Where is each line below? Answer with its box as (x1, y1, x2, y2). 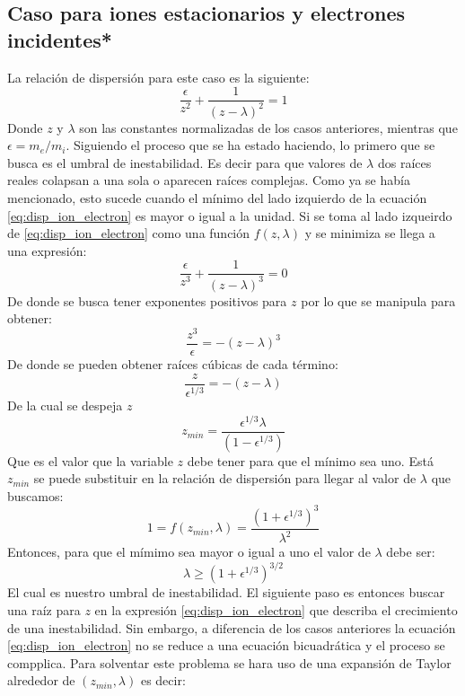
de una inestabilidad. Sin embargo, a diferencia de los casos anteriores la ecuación (7, 618, 456, 637)
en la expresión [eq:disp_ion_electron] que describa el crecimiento (94, 601, 458, 619)
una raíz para (7, 601, 81, 619)
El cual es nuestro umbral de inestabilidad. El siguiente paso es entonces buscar (7, 583, 445, 602)
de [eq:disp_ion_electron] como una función (7, 224, 250, 242)
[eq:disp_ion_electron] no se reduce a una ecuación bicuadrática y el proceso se (7, 636, 445, 655)
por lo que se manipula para (301, 291, 456, 310)
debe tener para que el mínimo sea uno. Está (187, 451, 434, 470)
